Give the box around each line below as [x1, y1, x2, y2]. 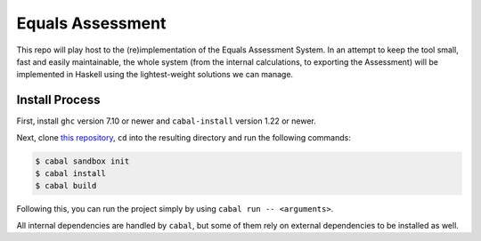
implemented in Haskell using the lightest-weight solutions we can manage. [16, 69, 294, 80]
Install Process [16, 92, 101, 108]
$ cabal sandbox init [35, 156, 130, 166]
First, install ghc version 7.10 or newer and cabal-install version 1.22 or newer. [16, 116, 316, 126]
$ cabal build [35, 181, 97, 191]
